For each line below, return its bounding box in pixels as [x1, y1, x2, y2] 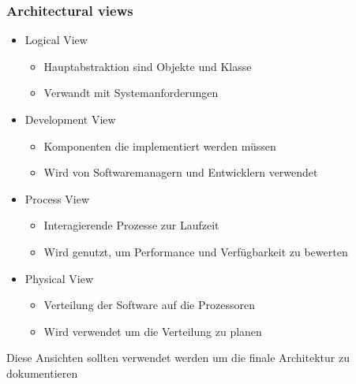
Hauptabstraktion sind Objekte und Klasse [43, 58, 252, 74]
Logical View [24, 32, 88, 48]
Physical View [24, 270, 94, 286]
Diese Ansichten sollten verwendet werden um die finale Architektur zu [6, 349, 350, 366]
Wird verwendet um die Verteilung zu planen [43, 322, 262, 339]
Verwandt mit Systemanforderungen [43, 84, 219, 101]
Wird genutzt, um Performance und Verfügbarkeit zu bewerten [43, 243, 348, 259]
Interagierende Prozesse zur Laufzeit [43, 217, 219, 233]
